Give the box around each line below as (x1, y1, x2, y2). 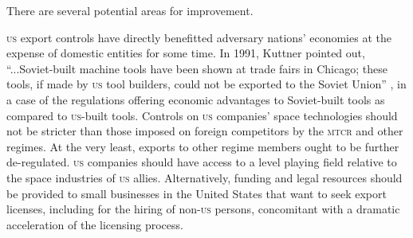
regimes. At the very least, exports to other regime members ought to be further (6, 138, 399, 154)
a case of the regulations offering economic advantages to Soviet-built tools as (6, 91, 385, 107)
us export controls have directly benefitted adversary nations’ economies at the (6, 29, 391, 45)
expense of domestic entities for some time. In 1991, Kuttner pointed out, (6, 45, 365, 61)
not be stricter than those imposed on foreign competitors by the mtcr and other (6, 123, 403, 139)
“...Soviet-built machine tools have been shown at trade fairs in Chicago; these (6, 60, 387, 76)
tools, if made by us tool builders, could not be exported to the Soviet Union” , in (6, 76, 407, 92)
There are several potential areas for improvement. (6, 2, 254, 18)
